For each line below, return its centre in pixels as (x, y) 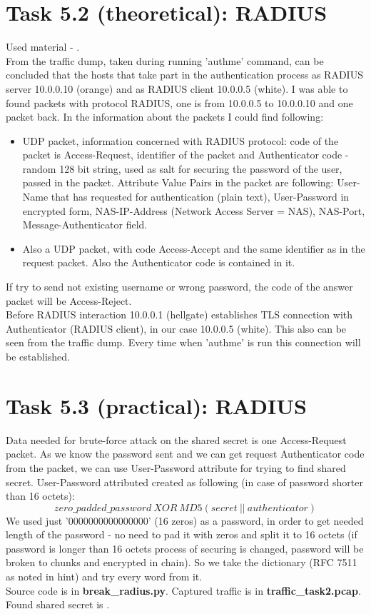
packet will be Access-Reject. (69, 300)
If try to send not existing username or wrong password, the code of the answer (179, 287)
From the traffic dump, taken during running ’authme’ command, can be (165, 60)
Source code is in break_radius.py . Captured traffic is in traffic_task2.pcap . (183, 590)
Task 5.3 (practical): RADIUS (156, 405)
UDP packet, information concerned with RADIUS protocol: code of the (181, 140)
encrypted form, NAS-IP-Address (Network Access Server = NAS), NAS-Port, (194, 210)
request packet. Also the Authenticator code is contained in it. (159, 262)
